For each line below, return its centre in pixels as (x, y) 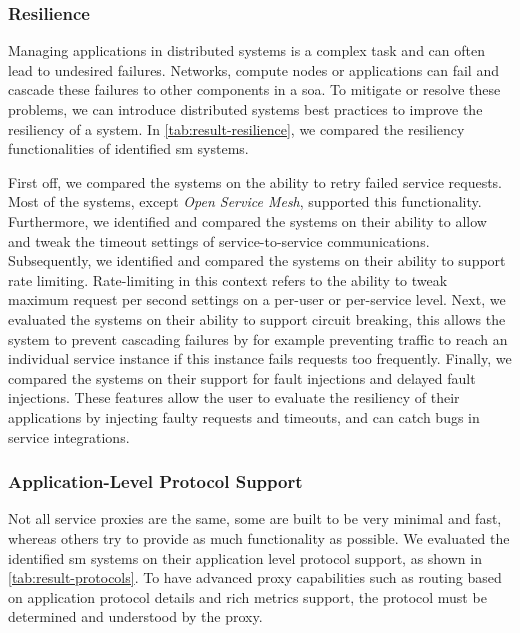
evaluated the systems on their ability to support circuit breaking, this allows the (257, 318)
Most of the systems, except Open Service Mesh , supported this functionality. (245, 201)
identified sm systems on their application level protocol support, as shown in (245, 557)
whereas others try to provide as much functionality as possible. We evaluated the (259, 537)
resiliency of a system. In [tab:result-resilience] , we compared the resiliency (236, 128)
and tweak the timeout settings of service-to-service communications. (219, 240)
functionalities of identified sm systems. (128, 148)
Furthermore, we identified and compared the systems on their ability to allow (247, 220)
